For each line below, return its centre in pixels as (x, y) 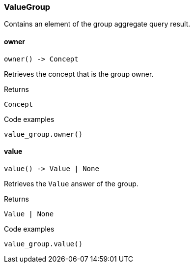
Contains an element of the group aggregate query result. (97, 24)
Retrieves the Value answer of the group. (71, 183)
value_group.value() (43, 244)
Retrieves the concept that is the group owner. (79, 74)
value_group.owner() (43, 134)
